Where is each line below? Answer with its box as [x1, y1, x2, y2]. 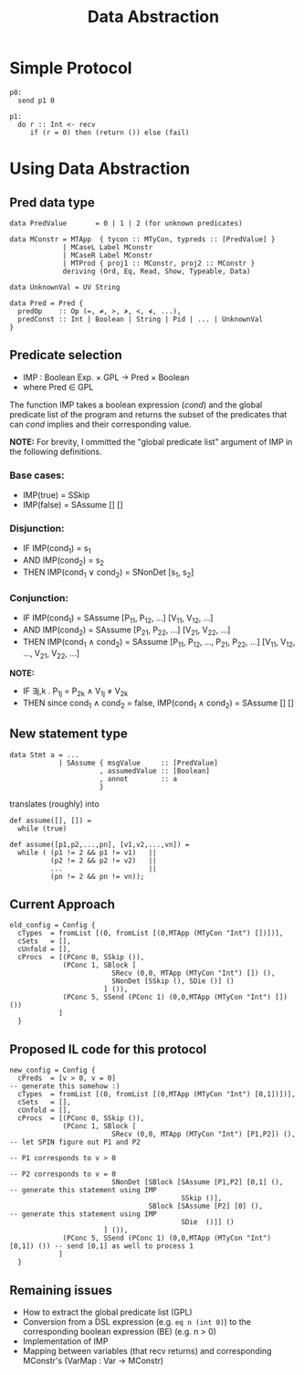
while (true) [17, 824, 68, 833]
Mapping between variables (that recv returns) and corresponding [22, 1346, 272, 1357]
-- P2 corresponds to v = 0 [9, 1169, 117, 1179]
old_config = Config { [9, 921, 96, 930]
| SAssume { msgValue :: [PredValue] [58, 758, 219, 767]
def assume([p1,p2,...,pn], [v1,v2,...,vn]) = [9, 840, 190, 849]
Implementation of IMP [22, 1336, 109, 1347]
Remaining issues [9, 1282, 112, 1298]
